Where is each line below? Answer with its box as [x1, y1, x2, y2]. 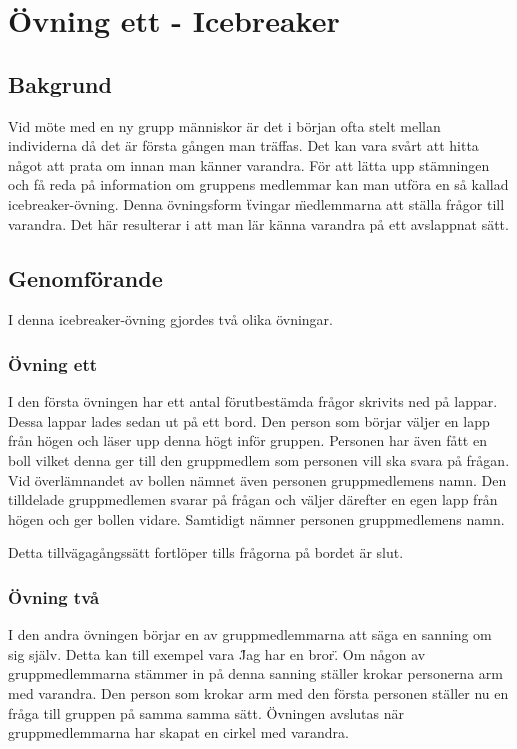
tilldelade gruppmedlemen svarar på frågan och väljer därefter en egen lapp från [8, 489, 498, 510]
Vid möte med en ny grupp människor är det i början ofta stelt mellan [8, 115, 441, 136]
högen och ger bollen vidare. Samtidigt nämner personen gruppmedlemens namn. [8, 508, 505, 529]
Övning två [8, 584, 100, 609]
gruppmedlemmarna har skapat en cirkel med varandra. [8, 722, 349, 743]
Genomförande [8, 262, 163, 293]
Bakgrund [8, 68, 112, 99]
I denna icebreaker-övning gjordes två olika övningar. [8, 309, 333, 330]
